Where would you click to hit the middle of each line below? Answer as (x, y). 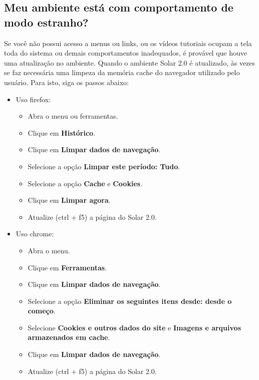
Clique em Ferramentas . (67, 267)
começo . (42, 311)
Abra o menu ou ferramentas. (73, 116)
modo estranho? (46, 22)
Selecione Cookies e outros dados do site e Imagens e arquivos (134, 327)
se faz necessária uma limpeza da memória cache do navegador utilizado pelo (122, 72)
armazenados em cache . (69, 337)
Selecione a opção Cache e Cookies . (85, 183)
